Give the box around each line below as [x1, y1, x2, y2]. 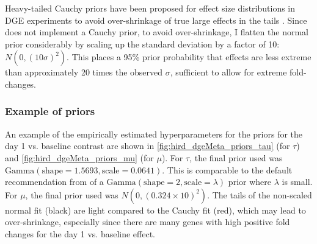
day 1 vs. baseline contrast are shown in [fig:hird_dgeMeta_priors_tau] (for [5, 139, 290, 152]
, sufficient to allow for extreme [170, 66, 287, 78]
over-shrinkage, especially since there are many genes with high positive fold [5, 215, 290, 228]
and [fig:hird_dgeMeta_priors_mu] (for [5, 151, 154, 164]
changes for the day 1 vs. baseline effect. [5, 227, 156, 240]
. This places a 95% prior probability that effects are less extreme [67, 51, 312, 63]
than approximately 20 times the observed [5, 66, 163, 78]
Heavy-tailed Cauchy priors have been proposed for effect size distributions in [5, 2, 296, 14]
